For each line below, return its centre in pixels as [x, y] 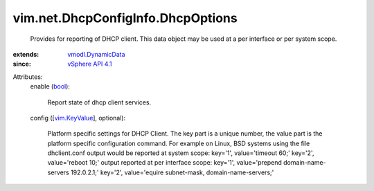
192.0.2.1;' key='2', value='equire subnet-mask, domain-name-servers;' [172, 172]
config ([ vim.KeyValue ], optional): [78, 118]
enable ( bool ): [50, 87]
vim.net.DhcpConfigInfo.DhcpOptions [125, 18]
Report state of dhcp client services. [99, 102]
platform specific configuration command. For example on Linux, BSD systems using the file [179, 143]
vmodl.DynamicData [96, 54]
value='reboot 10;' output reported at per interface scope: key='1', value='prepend [164, 163]
